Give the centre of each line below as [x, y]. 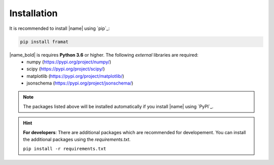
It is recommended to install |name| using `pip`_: [60, 28]
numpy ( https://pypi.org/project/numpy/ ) [69, 62]
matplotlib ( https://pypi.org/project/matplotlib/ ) [75, 76]
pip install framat [44, 42]
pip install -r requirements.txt [65, 149]
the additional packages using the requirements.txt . [77, 140]
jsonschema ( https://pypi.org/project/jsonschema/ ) [80, 83]
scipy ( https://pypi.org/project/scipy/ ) [66, 69]
